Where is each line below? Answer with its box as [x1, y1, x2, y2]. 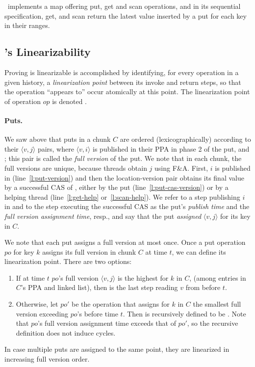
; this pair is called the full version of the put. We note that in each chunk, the [4, 153, 242, 163]
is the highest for [117, 272, 169, 283]
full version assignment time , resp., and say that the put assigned [4, 210, 202, 221]
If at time [16, 272, 45, 283]
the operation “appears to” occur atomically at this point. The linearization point [4, 86, 250, 97]
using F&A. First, [154, 162, 208, 173]
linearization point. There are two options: [4, 256, 132, 266]
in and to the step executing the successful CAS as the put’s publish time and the [4, 201, 250, 211]
